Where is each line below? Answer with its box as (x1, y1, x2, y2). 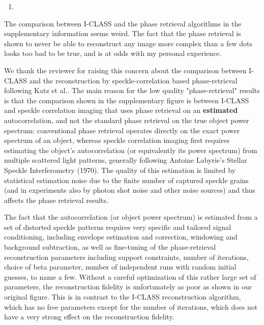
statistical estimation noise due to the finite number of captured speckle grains (4, 174, 249, 185)
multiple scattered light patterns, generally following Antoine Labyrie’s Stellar (4, 155, 247, 165)
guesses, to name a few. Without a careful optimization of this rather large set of (4, 271, 256, 282)
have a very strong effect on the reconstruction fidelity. (4, 311, 174, 322)
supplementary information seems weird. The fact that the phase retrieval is (4, 28, 241, 39)
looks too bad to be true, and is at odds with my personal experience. (4, 48, 222, 58)
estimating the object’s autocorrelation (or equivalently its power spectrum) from (4, 144, 257, 155)
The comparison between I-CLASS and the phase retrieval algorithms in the (4, 18, 242, 28)
